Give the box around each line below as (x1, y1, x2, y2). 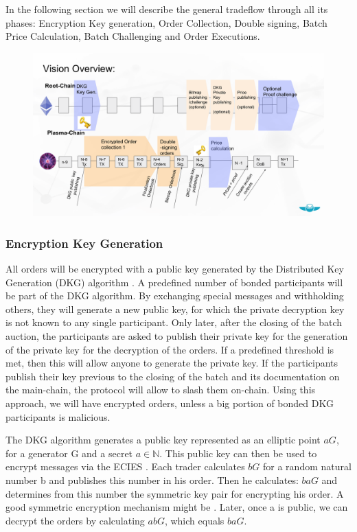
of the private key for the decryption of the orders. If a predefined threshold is (5, 342, 334, 356)
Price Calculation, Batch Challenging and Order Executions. (5, 29, 260, 43)
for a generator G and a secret (5, 446, 133, 460)
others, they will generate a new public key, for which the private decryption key (5, 301, 345, 316)
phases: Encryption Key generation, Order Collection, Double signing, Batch (5, 15, 327, 30)
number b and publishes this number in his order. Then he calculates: (5, 473, 299, 487)
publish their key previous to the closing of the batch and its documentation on (5, 369, 340, 383)
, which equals (164, 513, 224, 527)
